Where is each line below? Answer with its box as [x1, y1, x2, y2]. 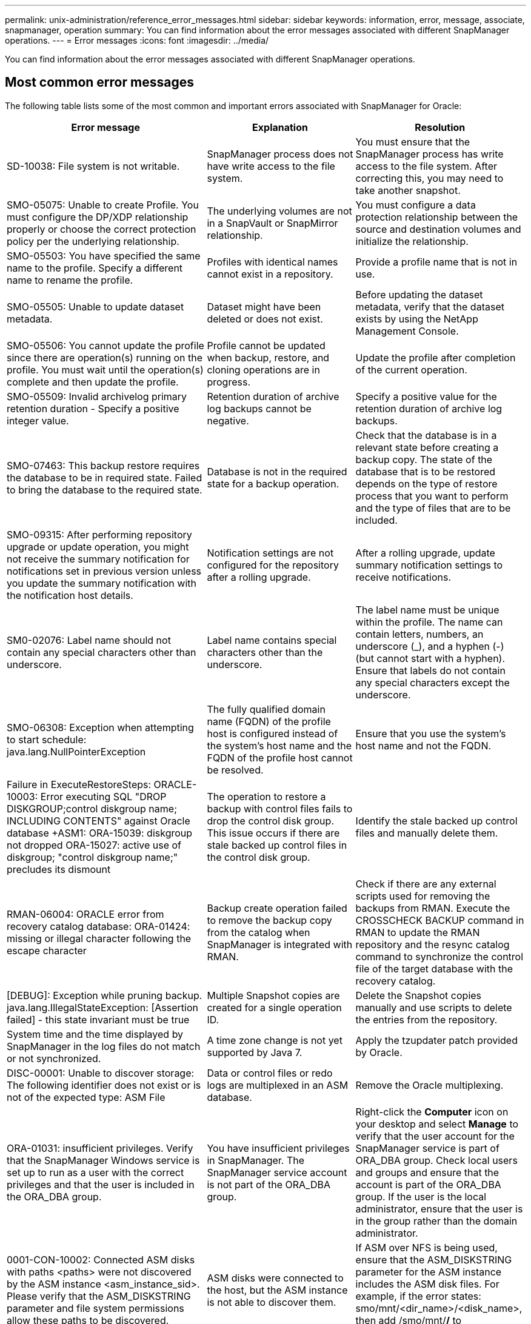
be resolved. [207, 763, 264, 776]
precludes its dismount [7, 863, 111, 875]
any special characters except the [355, 676, 510, 689]
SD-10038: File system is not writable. [7, 159, 180, 172]
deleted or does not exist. [207, 312, 323, 325]
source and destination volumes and [355, 222, 521, 235]
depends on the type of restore [355, 477, 498, 490]
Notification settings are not [207, 546, 334, 559]
